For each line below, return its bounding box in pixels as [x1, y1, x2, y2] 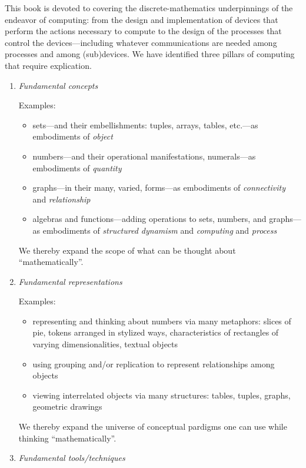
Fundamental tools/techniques [18, 452, 125, 464]
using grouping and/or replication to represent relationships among [32, 357, 275, 370]
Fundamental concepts [18, 79, 98, 91]
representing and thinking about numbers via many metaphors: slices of [32, 314, 291, 327]
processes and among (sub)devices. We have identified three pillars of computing [5, 48, 295, 60]
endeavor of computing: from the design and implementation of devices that [5, 13, 278, 25]
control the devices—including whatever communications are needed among [5, 36, 277, 48]
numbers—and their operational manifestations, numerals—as [32, 150, 256, 162]
